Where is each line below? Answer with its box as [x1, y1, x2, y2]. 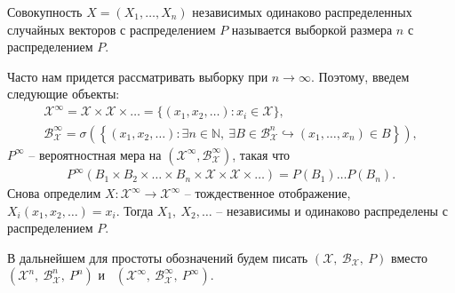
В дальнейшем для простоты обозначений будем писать [7, 248, 308, 266]
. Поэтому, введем [310, 67, 410, 85]
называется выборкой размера [231, 20, 393, 38]
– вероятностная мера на [28, 145, 162, 163]
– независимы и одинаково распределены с [216, 201, 448, 219]
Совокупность [7, 3, 83, 20]
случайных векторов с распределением [7, 20, 216, 38]
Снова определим [7, 184, 101, 202]
